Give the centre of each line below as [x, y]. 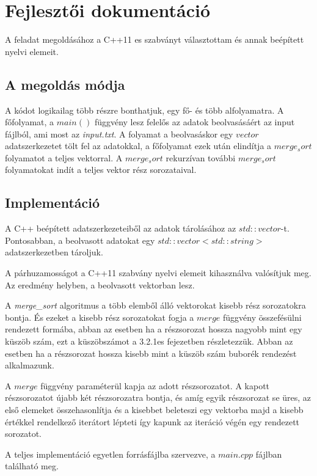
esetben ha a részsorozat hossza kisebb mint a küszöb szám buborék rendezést [151, 353]
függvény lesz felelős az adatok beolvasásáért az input [195, 122]
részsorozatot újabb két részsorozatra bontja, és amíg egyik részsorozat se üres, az [158, 397]
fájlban [269, 454]
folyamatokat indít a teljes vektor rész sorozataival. [101, 170]
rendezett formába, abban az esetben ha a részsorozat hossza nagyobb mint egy [154, 329]
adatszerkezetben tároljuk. [54, 252]
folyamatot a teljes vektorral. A [64, 157]
